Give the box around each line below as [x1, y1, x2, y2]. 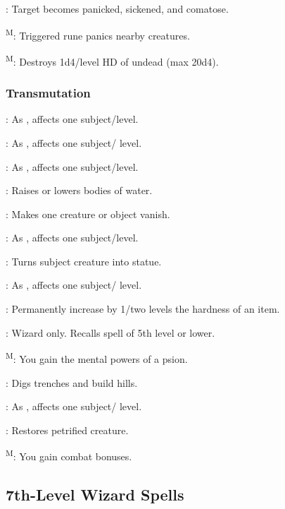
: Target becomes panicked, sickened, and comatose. [6, 1, 229, 16]
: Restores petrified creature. [6, 422, 129, 437]
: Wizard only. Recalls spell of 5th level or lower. [6, 325, 215, 340]
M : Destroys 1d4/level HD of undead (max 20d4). [6, 52, 219, 68]
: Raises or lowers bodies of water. [6, 183, 153, 198]
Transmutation [6, 84, 91, 102]
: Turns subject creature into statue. [6, 253, 162, 268]
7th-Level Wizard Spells [6, 483, 184, 505]
